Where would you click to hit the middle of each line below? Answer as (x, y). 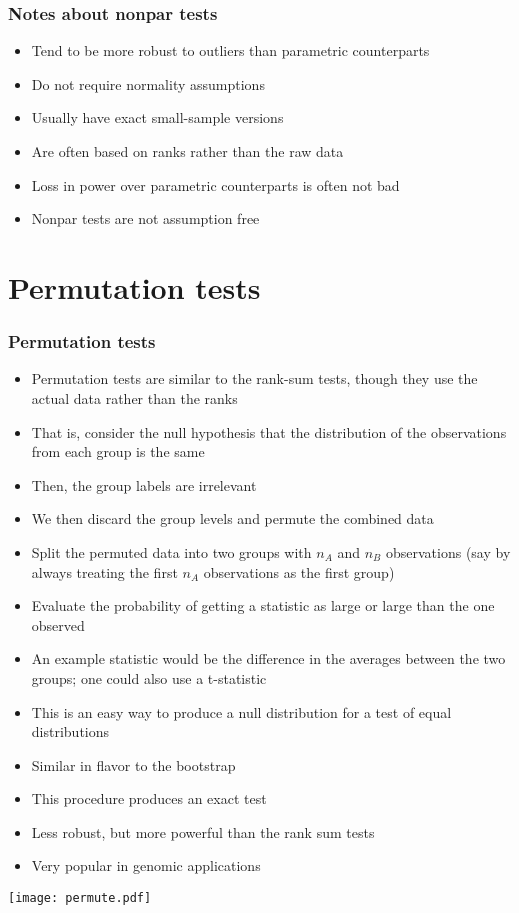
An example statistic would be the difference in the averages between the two (268, 658)
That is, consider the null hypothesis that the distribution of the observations (269, 431)
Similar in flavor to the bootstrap (133, 764)
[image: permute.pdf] (80, 898)
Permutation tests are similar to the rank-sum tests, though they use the (254, 378)
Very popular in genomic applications (146, 865)
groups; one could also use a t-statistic (149, 677)
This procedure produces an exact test (149, 798)
